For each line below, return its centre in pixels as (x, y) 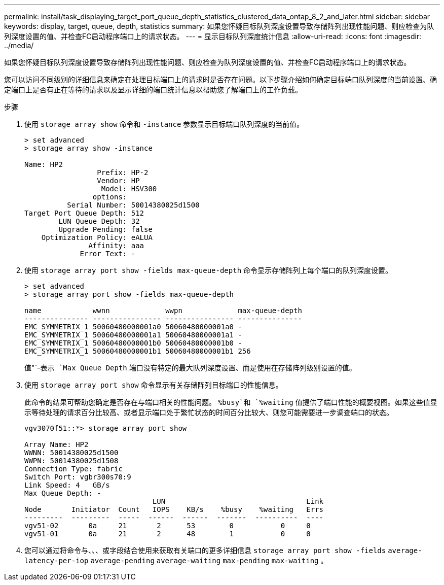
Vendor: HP (118, 181)
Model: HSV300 (129, 189)
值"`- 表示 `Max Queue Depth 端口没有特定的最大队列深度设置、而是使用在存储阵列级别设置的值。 (190, 368)
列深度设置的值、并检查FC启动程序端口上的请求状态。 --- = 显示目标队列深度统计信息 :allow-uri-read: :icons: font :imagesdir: (213, 36)
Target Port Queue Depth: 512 (84, 213)
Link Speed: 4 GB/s (67, 485)
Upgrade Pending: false (105, 229)
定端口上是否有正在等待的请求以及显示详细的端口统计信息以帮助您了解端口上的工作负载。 (153, 90)
